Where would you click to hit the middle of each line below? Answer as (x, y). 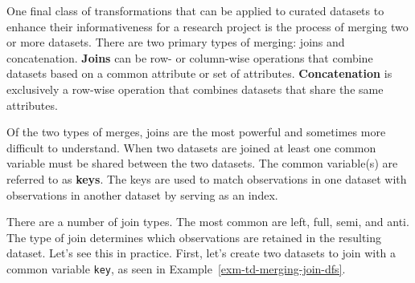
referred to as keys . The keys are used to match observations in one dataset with (207, 178)
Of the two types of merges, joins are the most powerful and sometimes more (196, 132)
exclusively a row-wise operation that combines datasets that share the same (195, 89)
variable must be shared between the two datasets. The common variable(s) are (202, 163)
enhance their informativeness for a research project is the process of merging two (207, 26)
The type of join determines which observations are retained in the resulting (194, 237)
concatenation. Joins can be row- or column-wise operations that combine (190, 57)
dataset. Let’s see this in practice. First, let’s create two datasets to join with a (201, 253)
